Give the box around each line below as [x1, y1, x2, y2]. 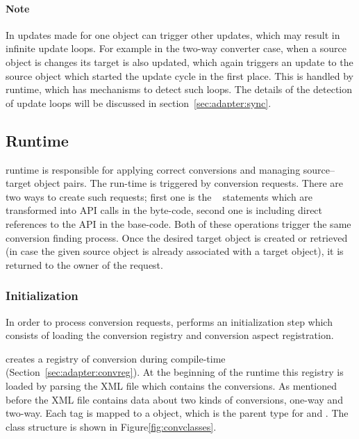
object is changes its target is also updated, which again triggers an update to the [6, 54, 353, 69]
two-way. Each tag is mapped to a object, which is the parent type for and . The [6, 406, 349, 420]
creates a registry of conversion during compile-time [6, 351, 226, 365]
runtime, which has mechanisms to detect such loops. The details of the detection [6, 82, 352, 97]
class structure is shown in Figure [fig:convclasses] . [6, 419, 217, 433]
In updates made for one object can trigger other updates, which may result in [6, 27, 340, 42]
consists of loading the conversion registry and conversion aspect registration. [6, 328, 334, 342]
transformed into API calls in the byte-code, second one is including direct [6, 203, 323, 217]
